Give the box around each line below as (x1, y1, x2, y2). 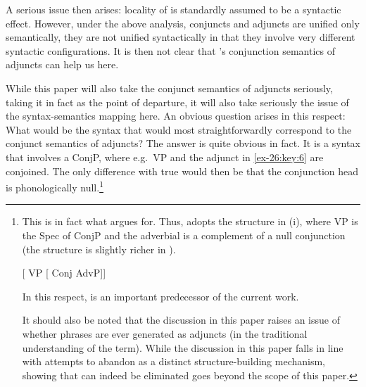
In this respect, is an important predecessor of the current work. (22, 288, 299, 303)
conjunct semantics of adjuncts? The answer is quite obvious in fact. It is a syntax (6, 136, 360, 151)
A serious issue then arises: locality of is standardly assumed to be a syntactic (6, 2, 341, 16)
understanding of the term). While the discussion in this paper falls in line (22, 340, 343, 355)
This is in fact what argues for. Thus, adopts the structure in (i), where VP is (22, 214, 358, 229)
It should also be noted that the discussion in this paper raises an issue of (22, 312, 340, 327)
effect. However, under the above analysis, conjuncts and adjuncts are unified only (6, 15, 360, 30)
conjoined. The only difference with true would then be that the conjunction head (6, 163, 359, 178)
